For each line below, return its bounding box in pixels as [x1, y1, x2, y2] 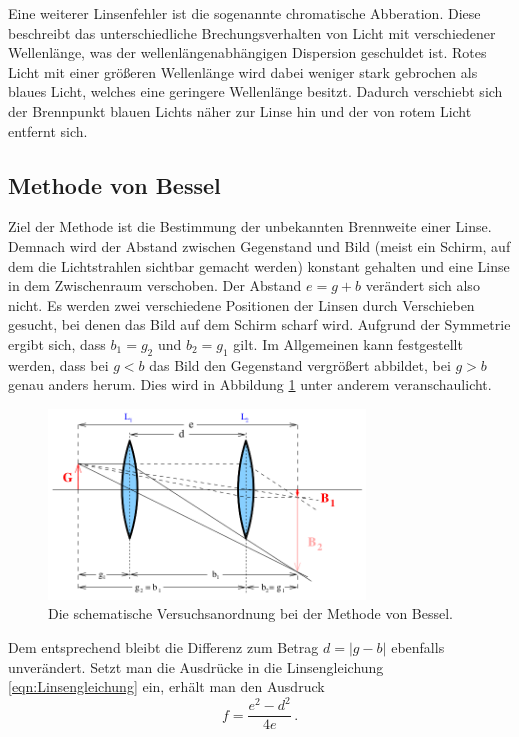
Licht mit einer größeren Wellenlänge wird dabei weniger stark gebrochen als [8, 61, 478, 82]
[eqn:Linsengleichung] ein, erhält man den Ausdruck [8, 676, 325, 697]
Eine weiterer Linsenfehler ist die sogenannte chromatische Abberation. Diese [8, 3, 481, 23]
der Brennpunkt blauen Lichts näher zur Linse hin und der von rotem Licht [8, 100, 472, 121]
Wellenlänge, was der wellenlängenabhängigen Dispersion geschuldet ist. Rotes [8, 42, 487, 63]
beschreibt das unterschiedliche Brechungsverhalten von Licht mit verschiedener [8, 22, 496, 43]
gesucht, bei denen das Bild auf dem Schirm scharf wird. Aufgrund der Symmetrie [8, 314, 511, 335]
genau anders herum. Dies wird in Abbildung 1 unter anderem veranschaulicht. [8, 374, 492, 395]
